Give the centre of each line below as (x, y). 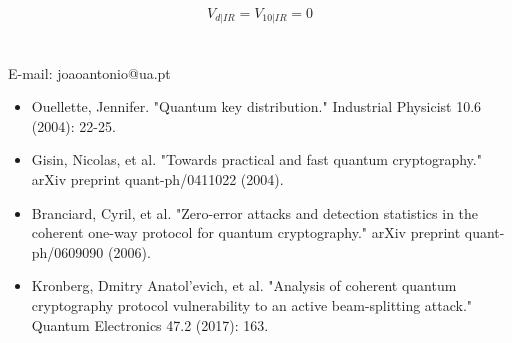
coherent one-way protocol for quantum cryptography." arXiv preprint (246, 232)
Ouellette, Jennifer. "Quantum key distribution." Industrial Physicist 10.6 (256, 106)
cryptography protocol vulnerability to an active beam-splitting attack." (252, 304)
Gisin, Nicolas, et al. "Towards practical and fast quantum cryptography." (256, 159)
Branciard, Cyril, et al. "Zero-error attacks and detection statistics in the (255, 212)
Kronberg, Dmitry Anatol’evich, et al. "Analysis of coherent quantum (244, 285)
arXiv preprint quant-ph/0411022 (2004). (157, 179)
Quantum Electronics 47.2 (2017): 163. (150, 324)
